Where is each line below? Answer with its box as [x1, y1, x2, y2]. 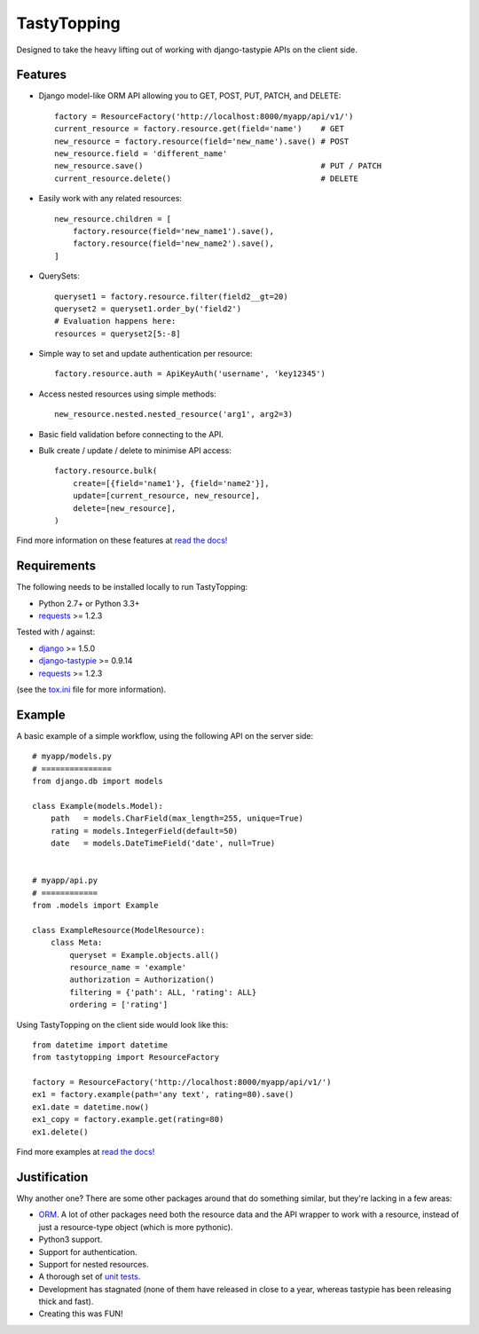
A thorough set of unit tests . [38, 1271, 141, 1282]
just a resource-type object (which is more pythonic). [38, 1221, 233, 1232]
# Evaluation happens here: [54, 316, 177, 326]
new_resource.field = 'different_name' [54, 149, 228, 159]
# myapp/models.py [32, 751, 113, 762]
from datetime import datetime [32, 1040, 169, 1050]
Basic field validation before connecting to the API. [38, 428, 224, 439]
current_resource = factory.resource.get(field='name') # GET [54, 124, 345, 134]
